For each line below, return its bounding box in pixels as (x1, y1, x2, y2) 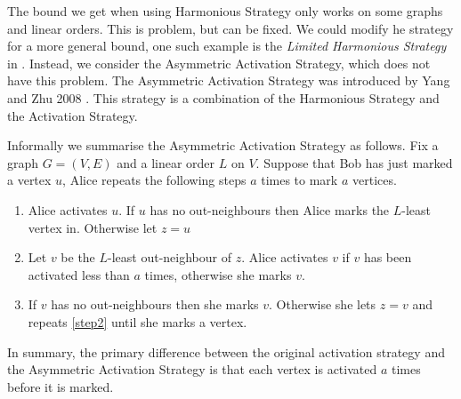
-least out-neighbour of (108, 248, 232, 267)
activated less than (28, 265, 130, 283)
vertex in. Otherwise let (28, 218, 158, 236)
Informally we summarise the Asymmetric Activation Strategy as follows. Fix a (7, 136, 439, 155)
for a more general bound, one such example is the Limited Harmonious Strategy (7, 36, 447, 55)
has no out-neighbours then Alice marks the (150, 200, 390, 219)
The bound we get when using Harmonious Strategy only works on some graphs (7, 2, 443, 20)
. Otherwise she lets (269, 295, 376, 314)
